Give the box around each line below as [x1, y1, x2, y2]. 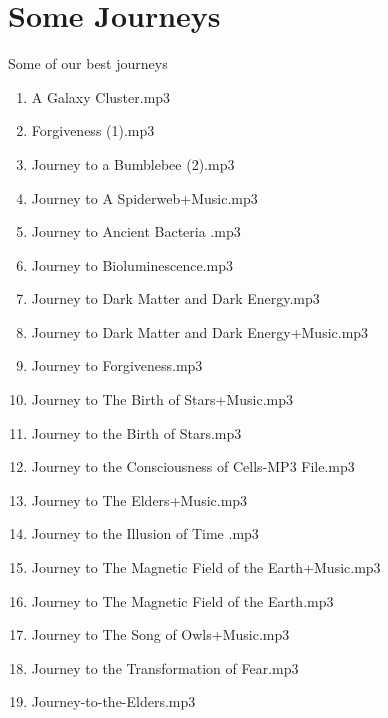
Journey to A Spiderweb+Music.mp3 [31, 187, 258, 208]
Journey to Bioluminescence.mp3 [31, 254, 233, 275]
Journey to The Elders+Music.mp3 [31, 489, 248, 510]
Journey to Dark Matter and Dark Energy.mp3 [31, 288, 320, 309]
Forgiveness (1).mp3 [31, 120, 155, 141]
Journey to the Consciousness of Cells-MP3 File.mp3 [31, 456, 355, 477]
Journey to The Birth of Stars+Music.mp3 [31, 389, 294, 410]
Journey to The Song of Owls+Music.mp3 [31, 624, 290, 645]
